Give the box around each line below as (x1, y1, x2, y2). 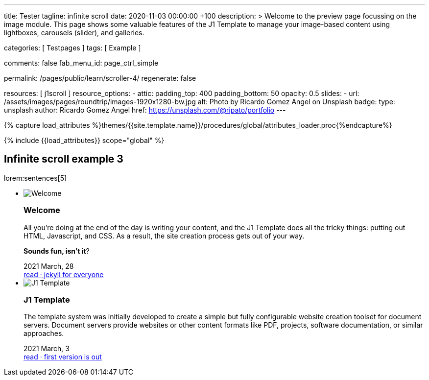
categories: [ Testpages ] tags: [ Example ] (4, 44, 141, 52)
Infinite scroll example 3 (4, 153, 123, 166)
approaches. (24, 329, 64, 338)
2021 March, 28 (24, 261, 74, 270)
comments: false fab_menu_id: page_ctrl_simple (4, 59, 159, 67)
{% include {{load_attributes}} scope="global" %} (4, 136, 165, 144)
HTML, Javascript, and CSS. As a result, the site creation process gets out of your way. (24, 231, 305, 240)
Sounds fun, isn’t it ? (24, 246, 90, 255)
